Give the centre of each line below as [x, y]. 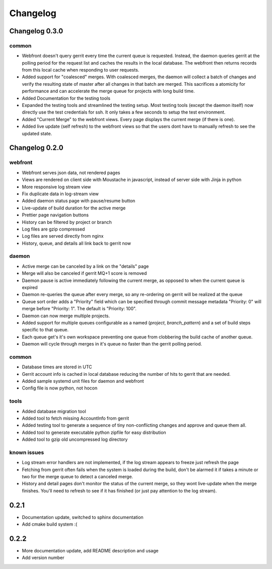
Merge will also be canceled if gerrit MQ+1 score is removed [84, 273]
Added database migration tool [54, 411]
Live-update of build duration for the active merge [74, 208]
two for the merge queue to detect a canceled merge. [78, 477]
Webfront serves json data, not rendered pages [71, 173]
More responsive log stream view [56, 187]
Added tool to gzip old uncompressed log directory [75, 439]
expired [30, 287]
